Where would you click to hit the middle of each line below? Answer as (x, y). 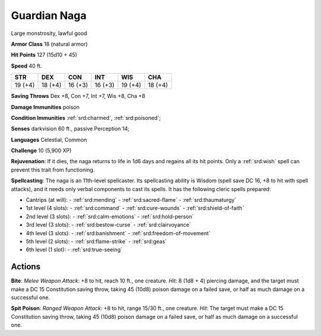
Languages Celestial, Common (49, 140)
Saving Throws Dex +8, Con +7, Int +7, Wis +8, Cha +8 (78, 96)
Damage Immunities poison (45, 107)
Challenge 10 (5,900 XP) (41, 151)
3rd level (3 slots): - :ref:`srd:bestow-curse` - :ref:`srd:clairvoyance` (108, 225)
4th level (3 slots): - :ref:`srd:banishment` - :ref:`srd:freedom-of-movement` (118, 233)
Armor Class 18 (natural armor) (49, 44)
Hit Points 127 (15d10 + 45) (44, 55)
